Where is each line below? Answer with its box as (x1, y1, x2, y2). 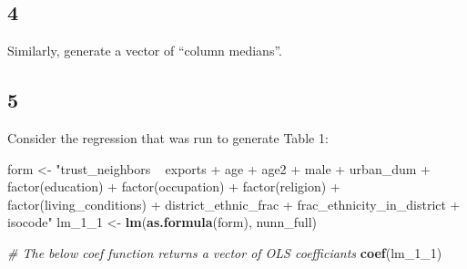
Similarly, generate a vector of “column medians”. (7, 41, 282, 60)
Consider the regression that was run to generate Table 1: (7, 129, 329, 147)
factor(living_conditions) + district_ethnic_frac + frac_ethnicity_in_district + (7, 194, 461, 213)
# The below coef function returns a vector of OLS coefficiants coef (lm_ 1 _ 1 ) (7, 243, 442, 262)
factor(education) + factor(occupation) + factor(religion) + (7, 177, 340, 196)
